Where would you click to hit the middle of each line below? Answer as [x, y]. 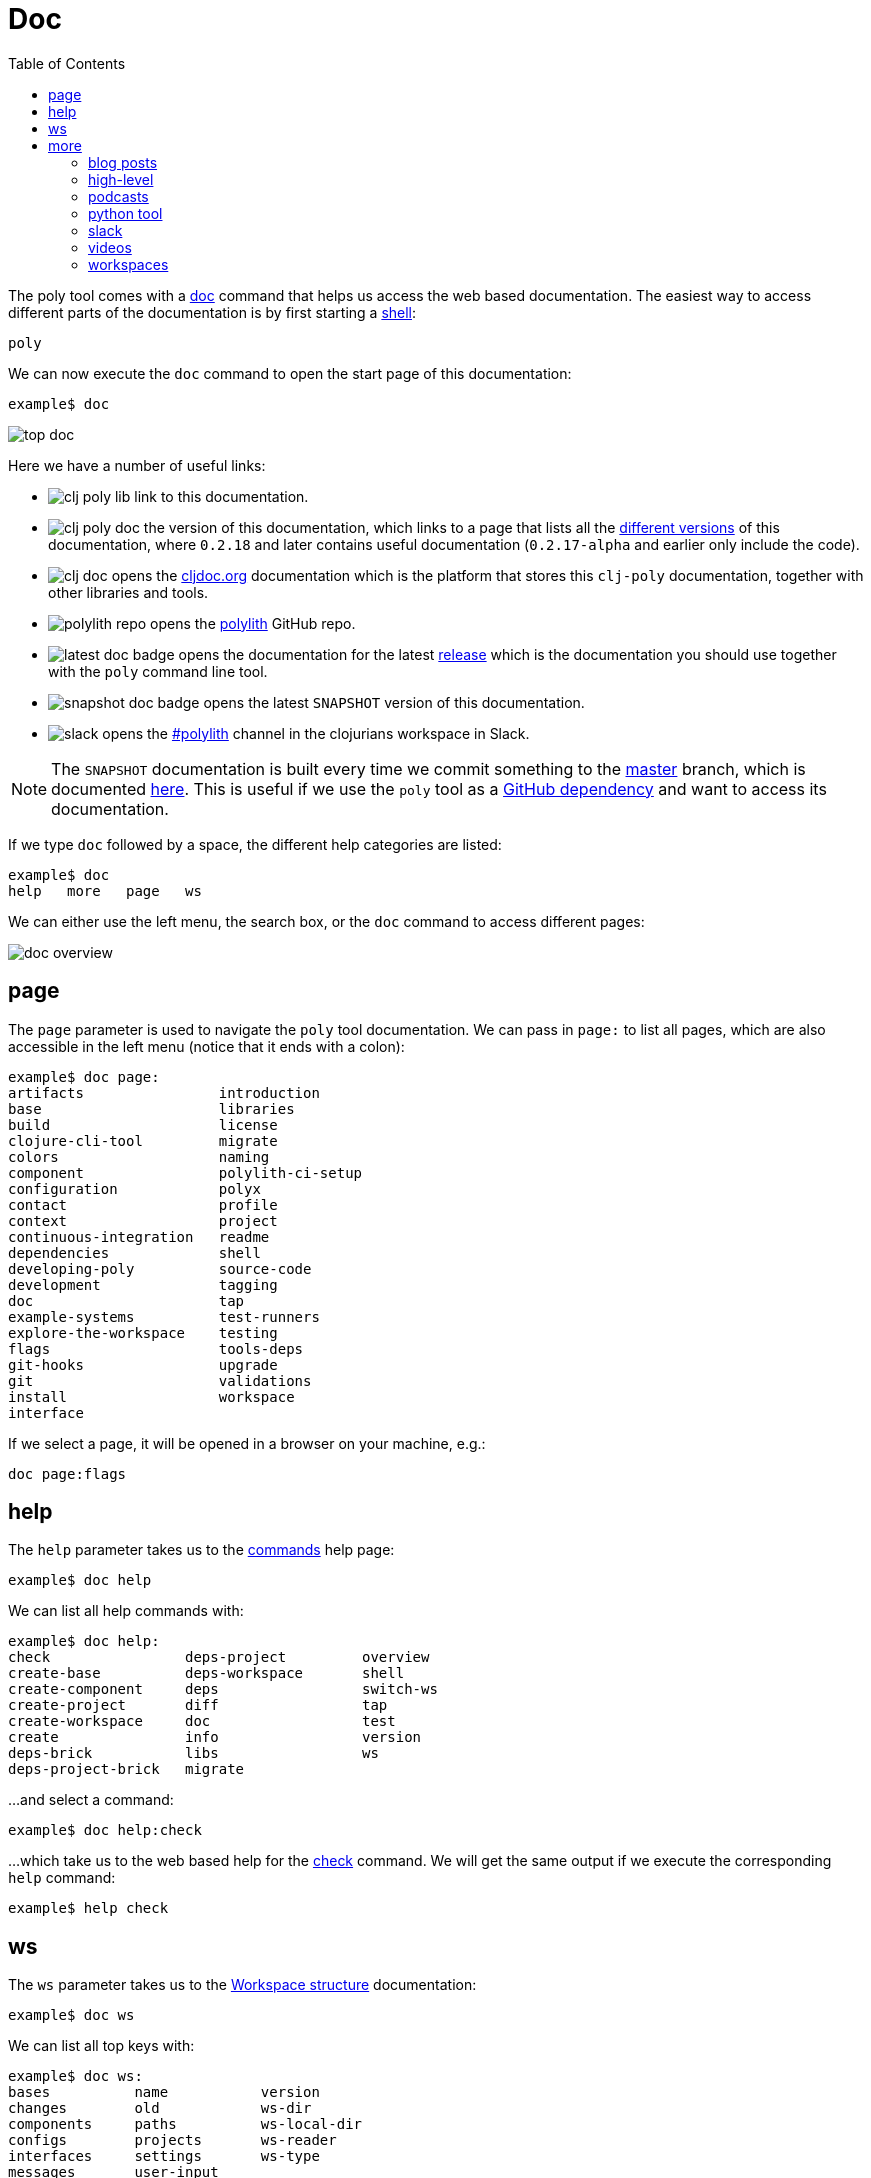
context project [143, 1220]
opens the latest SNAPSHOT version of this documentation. [394, 702]
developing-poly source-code [160, 1268]
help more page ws [105, 890]
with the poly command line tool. [158, 671]
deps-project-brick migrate [126, 1769]
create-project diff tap [198, 1705]
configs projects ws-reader [172, 2140]
